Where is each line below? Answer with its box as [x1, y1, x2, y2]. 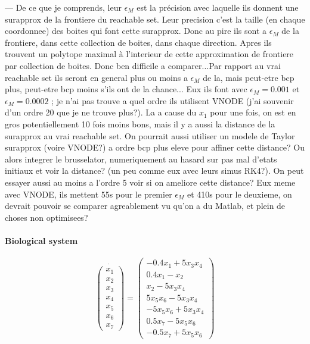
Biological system [5, 234, 78, 246]
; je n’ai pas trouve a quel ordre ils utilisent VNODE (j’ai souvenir [51, 94, 294, 107]
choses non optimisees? [5, 211, 88, 223]
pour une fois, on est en [210, 106, 296, 118]
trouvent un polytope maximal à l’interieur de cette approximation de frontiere [5, 48, 294, 60]
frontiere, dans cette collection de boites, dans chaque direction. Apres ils [5, 36, 272, 48]
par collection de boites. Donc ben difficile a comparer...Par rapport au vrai [5, 59, 281, 71]
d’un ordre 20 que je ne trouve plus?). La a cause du [5, 106, 197, 118]
